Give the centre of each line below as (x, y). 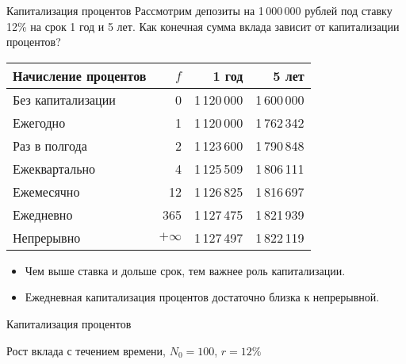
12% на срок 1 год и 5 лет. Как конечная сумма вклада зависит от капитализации (203, 26)
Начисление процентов (80, 75)
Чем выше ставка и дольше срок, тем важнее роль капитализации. (185, 270)
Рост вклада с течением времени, (86, 350)
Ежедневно (43, 214)
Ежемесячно (46, 191)
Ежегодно (39, 122)
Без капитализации (64, 99)
